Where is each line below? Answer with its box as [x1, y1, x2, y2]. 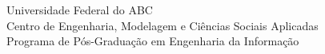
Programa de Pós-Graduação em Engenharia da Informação [6, 33, 299, 49]
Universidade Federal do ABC [6, 2, 153, 17]
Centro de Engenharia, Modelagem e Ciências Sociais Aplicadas [6, 17, 319, 33]
